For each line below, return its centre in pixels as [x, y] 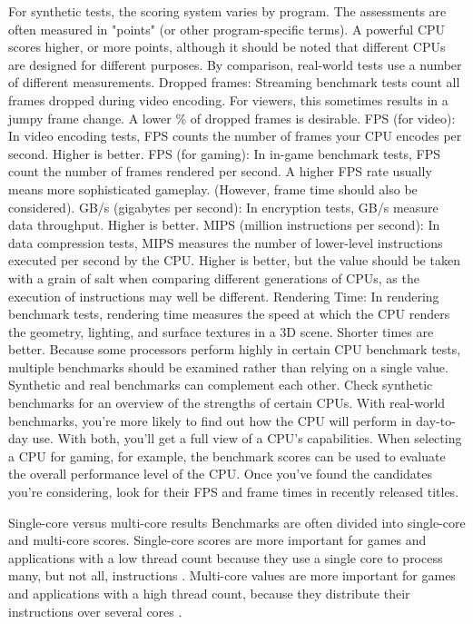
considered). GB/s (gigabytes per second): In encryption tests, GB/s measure [223, 207]
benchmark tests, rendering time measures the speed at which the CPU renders [229, 314]
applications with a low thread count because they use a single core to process [226, 557]
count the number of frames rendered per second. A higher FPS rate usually [220, 171]
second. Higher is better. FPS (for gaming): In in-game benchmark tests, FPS [225, 153]
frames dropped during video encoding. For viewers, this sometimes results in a [228, 99]
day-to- [436, 420]
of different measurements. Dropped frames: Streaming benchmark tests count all [234, 82]
